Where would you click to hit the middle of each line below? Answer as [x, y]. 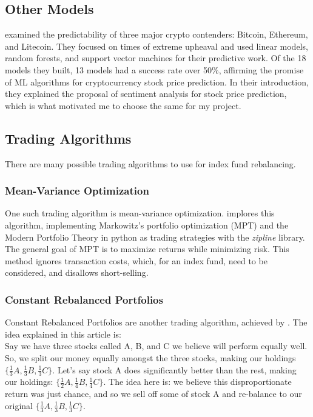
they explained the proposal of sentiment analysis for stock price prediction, [146, 94]
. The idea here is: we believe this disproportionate [197, 382]
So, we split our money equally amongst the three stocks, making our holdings [150, 357]
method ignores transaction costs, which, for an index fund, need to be [136, 260]
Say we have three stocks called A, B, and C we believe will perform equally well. [156, 346]
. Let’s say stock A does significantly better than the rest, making [174, 369]
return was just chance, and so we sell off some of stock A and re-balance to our [153, 394]
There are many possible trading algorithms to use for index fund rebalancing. [150, 163]
